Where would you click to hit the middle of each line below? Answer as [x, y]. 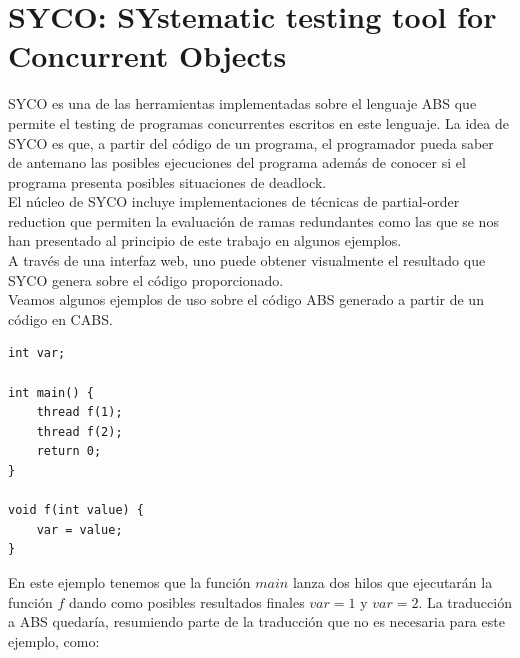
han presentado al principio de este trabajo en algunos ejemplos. [205, 240]
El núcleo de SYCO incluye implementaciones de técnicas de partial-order [234, 201]
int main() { [51, 392]
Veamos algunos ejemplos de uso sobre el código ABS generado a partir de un [246, 299]
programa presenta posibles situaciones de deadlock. [167, 181]
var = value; [79, 529]
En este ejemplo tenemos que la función [129, 581]
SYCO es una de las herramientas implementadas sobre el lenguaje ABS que [242, 103]
